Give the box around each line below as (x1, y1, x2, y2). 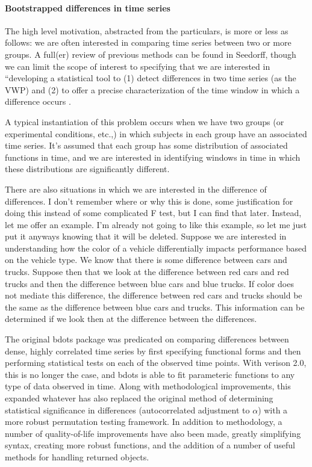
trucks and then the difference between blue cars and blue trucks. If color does (5, 277, 294, 289)
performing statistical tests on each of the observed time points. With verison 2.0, (5, 356, 307, 369)
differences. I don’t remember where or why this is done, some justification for (5, 194, 293, 207)
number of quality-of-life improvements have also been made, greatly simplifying (5, 427, 301, 439)
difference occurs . (5, 95, 71, 108)
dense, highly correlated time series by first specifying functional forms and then (5, 344, 301, 357)
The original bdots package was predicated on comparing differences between (5, 333, 289, 345)
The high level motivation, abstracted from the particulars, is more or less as (5, 24, 289, 37)
